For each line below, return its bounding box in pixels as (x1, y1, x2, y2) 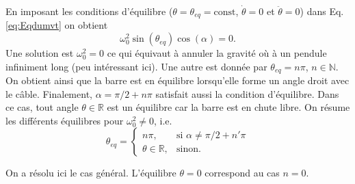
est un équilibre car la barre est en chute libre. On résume (107, 100, 350, 114)
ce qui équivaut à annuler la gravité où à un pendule (107, 46, 327, 60)
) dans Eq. (300, 4, 344, 18)
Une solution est (5, 46, 74, 60)
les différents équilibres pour (5, 113, 124, 127)
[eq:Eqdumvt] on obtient (5, 18, 108, 32)
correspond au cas (205, 166, 280, 180)
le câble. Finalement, (5, 86, 92, 101)
